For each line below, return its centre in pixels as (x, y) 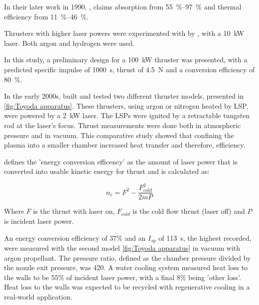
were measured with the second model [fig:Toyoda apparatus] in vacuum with (122, 248)
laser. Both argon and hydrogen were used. (69, 43)
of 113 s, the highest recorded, (205, 237)
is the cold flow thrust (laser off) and (189, 211)
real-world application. (38, 297)
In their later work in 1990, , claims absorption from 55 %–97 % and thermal (123, 6)
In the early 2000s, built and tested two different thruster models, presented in (124, 96)
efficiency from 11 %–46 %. (46, 16)
